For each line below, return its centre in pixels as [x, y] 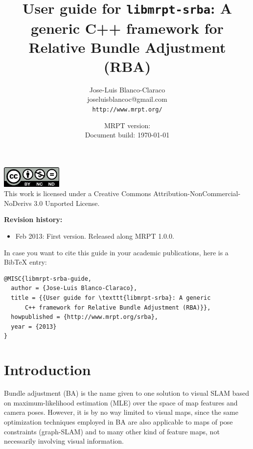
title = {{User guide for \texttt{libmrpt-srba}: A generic [111, 298]
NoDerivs [18, 203]
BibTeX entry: [25, 262]
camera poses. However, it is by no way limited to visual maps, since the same [121, 412]
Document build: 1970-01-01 [127, 135]
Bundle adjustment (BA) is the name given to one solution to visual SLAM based [127, 393]
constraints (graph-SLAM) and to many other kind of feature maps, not [112, 431]
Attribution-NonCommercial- [197, 193]
